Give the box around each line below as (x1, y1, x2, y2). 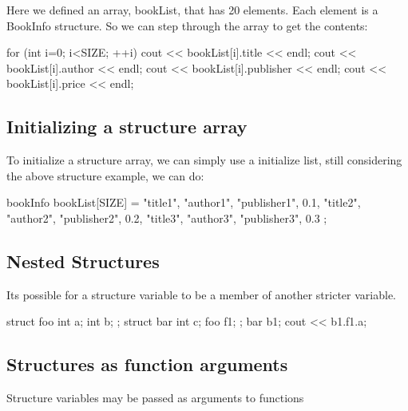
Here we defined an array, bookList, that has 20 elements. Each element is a (6, 2, 378, 18)
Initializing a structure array (6, 114, 248, 139)
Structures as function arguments (6, 352, 288, 377)
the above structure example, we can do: (6, 167, 204, 184)
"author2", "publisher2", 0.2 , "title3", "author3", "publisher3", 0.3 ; (6, 209, 327, 226)
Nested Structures (6, 248, 160, 273)
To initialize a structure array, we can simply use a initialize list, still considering (6, 152, 402, 168)
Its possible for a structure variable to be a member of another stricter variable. (6, 286, 396, 302)
